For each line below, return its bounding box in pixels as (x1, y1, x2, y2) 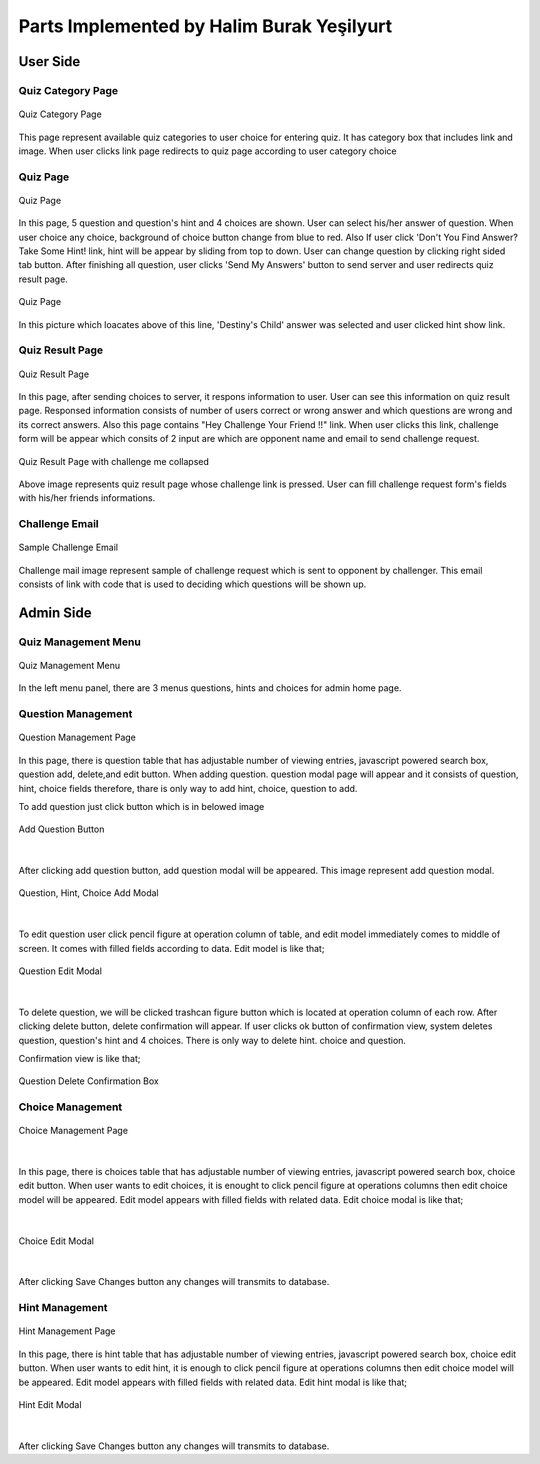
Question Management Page (18, 731, 137, 744)
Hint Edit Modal (18, 1398, 82, 1410)
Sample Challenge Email (18, 541, 119, 554)
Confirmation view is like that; (18, 1052, 141, 1064)
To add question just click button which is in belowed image (18, 800, 265, 812)
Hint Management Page (18, 1325, 116, 1337)
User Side (18, 53, 81, 70)
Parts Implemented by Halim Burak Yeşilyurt (18, 15, 393, 37)
